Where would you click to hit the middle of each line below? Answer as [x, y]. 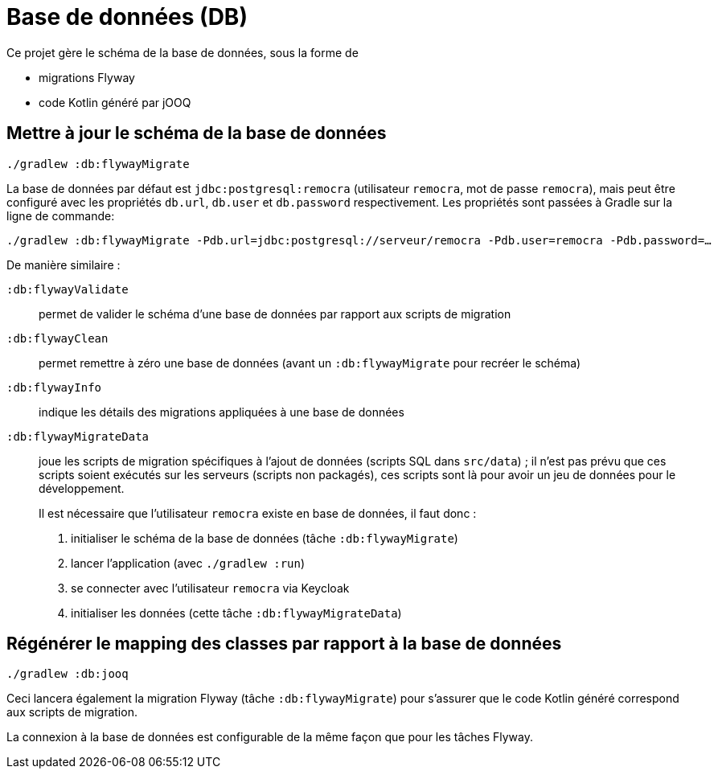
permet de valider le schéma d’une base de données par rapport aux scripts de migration [275, 314]
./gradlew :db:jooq [68, 674]
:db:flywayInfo [54, 387]
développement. [82, 488]
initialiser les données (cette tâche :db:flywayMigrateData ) [236, 613]
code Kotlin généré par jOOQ [115, 102]
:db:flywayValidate [68, 289]
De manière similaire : [64, 264]
